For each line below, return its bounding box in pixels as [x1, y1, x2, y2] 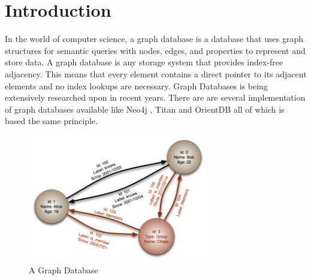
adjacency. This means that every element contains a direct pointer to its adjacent [5, 67, 307, 80]
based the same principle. [5, 115, 98, 127]
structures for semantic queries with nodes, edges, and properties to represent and [5, 44, 306, 56]
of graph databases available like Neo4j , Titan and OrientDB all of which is [5, 103, 285, 115]
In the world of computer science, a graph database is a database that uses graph [5, 32, 303, 45]
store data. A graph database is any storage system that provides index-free [5, 56, 283, 68]
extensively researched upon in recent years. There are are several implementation [5, 91, 306, 104]
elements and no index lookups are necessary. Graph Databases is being [5, 79, 268, 92]
